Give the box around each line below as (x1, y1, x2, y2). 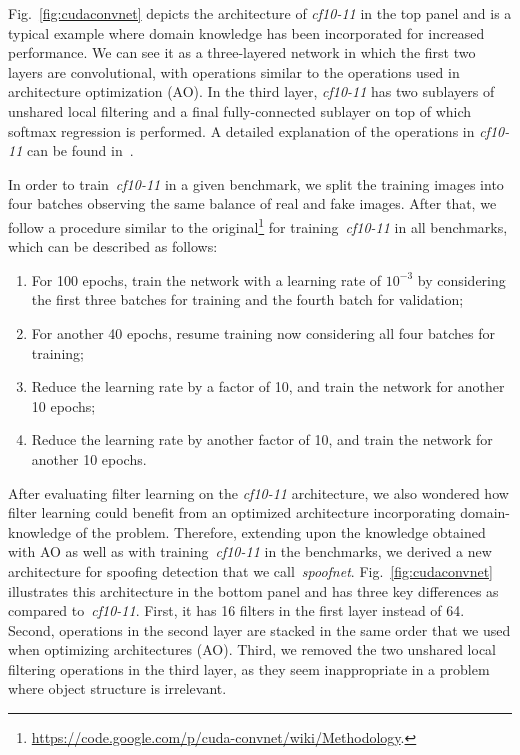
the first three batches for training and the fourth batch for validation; (31, 289, 464, 310)
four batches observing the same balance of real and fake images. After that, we (8, 193, 497, 214)
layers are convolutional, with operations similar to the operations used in (8, 61, 460, 82)
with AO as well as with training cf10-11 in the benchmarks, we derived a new (8, 541, 492, 562)
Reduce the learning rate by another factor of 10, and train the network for (31, 429, 493, 450)
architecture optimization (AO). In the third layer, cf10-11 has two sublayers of (8, 81, 495, 102)
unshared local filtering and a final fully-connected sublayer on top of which (8, 100, 472, 121)
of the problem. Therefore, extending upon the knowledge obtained (75, 521, 486, 542)
